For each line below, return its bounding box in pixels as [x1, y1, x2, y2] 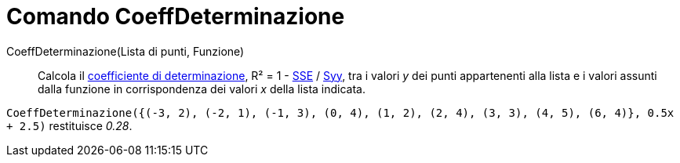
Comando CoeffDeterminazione [6, 3, 345, 30]
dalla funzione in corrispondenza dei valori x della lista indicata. [38, 81, 366, 96]
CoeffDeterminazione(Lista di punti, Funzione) [6, 44, 245, 58]
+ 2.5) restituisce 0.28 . [6, 118, 133, 132]
